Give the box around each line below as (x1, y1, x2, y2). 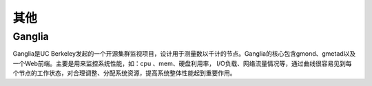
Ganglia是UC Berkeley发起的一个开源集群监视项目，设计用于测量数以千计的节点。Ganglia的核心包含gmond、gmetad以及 (12, 50, 356, 58)
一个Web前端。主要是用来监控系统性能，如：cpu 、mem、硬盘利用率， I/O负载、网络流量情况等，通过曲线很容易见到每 (12, 59, 352, 67)
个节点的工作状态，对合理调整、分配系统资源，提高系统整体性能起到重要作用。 (12, 69, 236, 77)
